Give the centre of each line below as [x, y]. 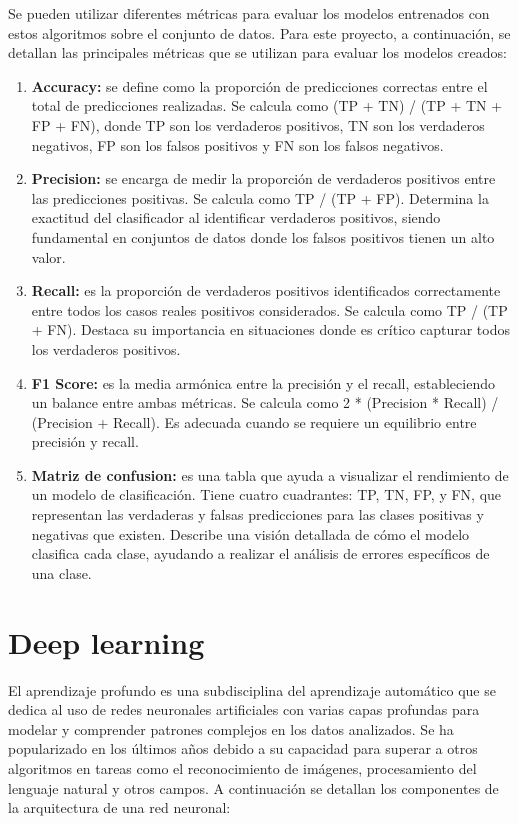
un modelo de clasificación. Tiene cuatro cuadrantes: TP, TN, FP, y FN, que [266, 494]
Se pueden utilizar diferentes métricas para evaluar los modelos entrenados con [249, 13]
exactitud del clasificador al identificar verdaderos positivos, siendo [236, 217]
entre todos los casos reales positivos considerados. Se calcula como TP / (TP [269, 309]
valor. [48, 256]
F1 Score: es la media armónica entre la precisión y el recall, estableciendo [263, 382]
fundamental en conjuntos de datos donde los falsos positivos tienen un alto [263, 236]
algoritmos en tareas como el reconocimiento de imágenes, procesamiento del [242, 767]
